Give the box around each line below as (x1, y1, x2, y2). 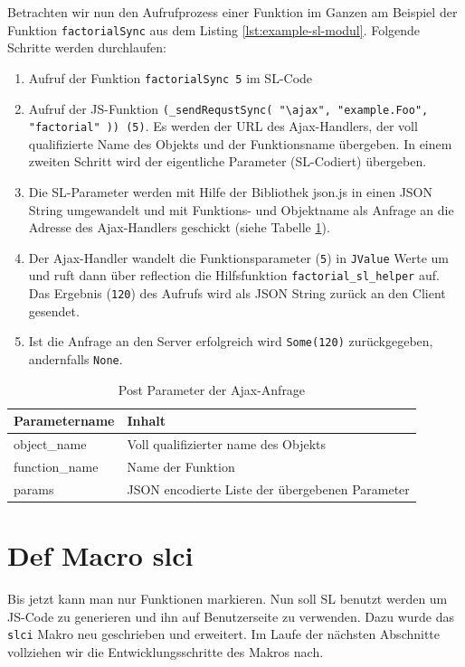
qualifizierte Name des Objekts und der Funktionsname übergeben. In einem (28, 134, 452, 153)
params (14, 479, 54, 498)
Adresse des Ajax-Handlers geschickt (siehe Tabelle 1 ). (28, 218, 330, 237)
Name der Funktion (127, 456, 235, 475)
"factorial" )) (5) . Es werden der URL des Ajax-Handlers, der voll (28, 117, 418, 136)
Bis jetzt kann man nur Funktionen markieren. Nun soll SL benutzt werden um (7, 589, 448, 607)
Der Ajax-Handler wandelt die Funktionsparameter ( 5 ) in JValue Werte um (28, 248, 450, 267)
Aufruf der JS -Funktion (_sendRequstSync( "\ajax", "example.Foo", (28, 99, 429, 117)
